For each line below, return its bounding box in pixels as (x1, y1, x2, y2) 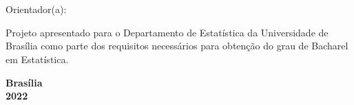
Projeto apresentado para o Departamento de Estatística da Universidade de (6, 25, 329, 39)
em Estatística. (6, 51, 69, 66)
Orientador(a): (6, 2, 67, 16)
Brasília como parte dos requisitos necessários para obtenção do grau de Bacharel (6, 38, 348, 53)
